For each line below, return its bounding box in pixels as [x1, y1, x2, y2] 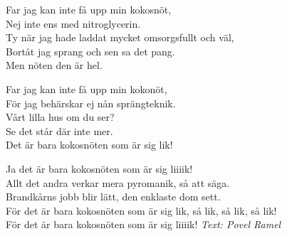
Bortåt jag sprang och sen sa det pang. [6, 43, 175, 58]
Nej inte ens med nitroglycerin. [6, 16, 141, 31]
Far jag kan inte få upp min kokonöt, [6, 81, 167, 96]
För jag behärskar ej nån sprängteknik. [6, 95, 176, 110]
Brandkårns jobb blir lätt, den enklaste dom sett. [6, 189, 221, 204]
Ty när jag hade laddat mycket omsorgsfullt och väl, [6, 30, 234, 45]
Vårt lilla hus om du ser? [6, 109, 115, 124]
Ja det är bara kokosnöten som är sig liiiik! [6, 161, 193, 176]
